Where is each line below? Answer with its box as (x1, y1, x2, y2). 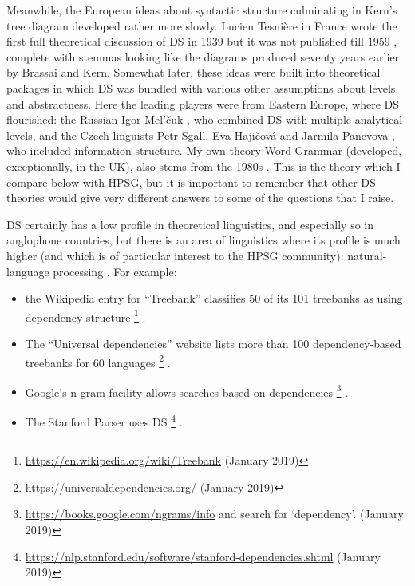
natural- (347, 247, 387, 263)
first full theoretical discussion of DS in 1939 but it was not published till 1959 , (6, 33, 397, 49)
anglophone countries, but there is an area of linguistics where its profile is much (6, 232, 401, 248)
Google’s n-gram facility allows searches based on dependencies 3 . (25, 381, 349, 400)
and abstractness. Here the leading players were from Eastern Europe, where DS (6, 95, 400, 112)
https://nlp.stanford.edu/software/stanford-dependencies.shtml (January (25, 548, 381, 564)
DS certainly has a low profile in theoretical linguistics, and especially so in (6, 216, 373, 232)
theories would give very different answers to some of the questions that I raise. (6, 189, 394, 206)
